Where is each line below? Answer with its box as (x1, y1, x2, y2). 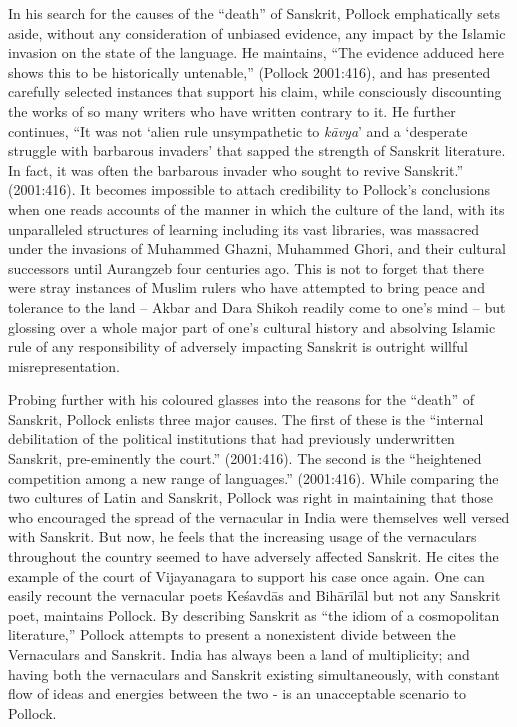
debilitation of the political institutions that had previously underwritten (8, 428, 455, 449)
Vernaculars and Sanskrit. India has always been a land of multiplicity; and (8, 644, 470, 664)
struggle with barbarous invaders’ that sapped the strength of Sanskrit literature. (8, 140, 506, 161)
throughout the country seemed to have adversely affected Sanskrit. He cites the (8, 546, 499, 567)
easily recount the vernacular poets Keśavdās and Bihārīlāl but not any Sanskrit (8, 585, 501, 606)
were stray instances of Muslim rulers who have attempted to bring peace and (8, 277, 485, 298)
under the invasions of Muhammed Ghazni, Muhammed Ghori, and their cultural (8, 238, 506, 259)
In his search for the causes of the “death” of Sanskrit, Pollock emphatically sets (8, 3, 500, 23)
